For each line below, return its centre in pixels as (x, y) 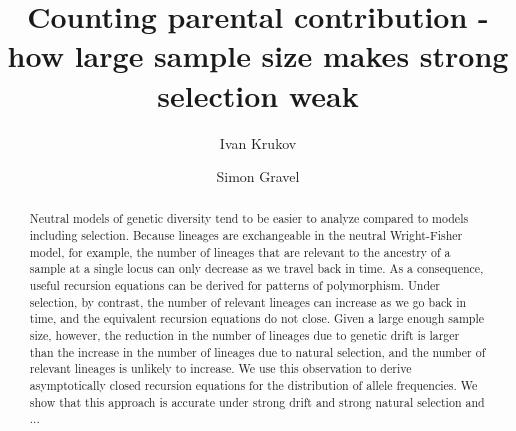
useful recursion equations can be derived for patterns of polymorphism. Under (234, 285)
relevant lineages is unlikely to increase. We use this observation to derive (220, 368)
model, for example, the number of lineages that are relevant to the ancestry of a (240, 251)
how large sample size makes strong (258, 55)
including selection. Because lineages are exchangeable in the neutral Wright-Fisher (246, 235)
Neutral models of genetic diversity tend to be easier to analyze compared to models (249, 218)
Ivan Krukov (258, 142)
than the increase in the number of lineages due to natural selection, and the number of (257, 351)
